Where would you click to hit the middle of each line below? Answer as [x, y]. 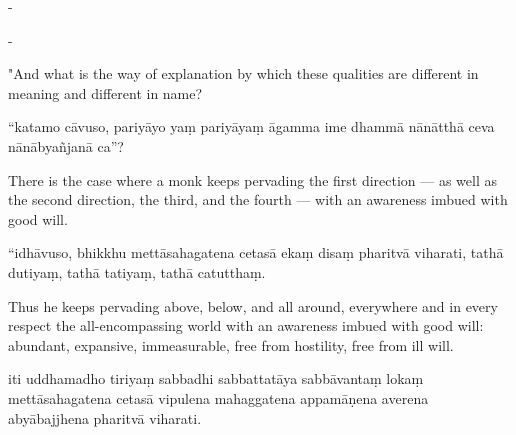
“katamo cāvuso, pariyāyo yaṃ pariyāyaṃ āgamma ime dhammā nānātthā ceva [251, 126]
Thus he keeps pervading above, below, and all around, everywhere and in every [253, 305]
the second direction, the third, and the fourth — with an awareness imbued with [258, 199]
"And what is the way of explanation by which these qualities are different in [243, 73]
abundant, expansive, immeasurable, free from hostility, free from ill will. [231, 344]
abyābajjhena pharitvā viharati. [105, 417]
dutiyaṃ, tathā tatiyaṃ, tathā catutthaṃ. [137, 271]
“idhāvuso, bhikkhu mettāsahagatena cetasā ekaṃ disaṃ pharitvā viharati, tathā [256, 252]
